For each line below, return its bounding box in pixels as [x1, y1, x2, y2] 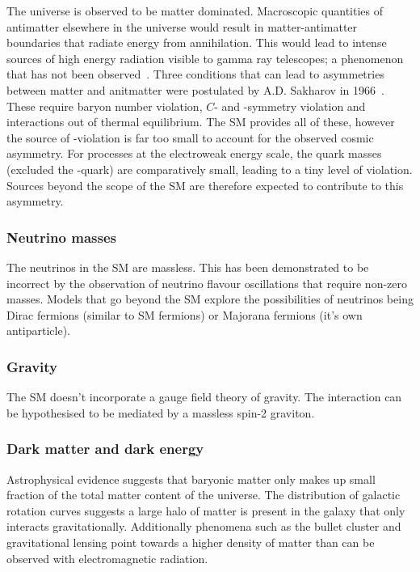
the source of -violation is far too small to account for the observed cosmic [6, 129, 374, 146]
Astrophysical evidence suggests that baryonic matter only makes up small [6, 470, 376, 487]
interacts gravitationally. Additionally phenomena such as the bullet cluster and [6, 518, 401, 535]
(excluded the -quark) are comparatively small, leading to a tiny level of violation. [6, 160, 413, 177]
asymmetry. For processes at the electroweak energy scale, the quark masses [6, 145, 382, 162]
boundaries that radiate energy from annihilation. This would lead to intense [6, 34, 387, 51]
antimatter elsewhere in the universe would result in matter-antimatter [6, 18, 358, 35]
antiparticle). [6, 322, 71, 339]
